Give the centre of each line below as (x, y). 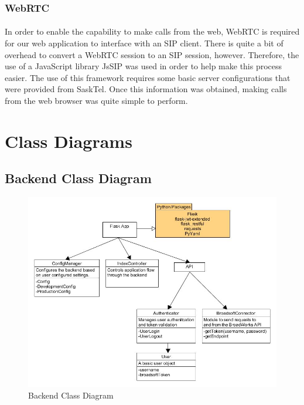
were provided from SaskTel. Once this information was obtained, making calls (146, 89)
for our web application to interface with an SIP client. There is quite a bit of (144, 43)
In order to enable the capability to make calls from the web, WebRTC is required (152, 31)
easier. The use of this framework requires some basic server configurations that (148, 77)
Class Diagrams (69, 141)
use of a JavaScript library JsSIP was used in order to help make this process (144, 66)
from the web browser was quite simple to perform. (96, 100)
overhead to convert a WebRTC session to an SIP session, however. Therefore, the (152, 54)
